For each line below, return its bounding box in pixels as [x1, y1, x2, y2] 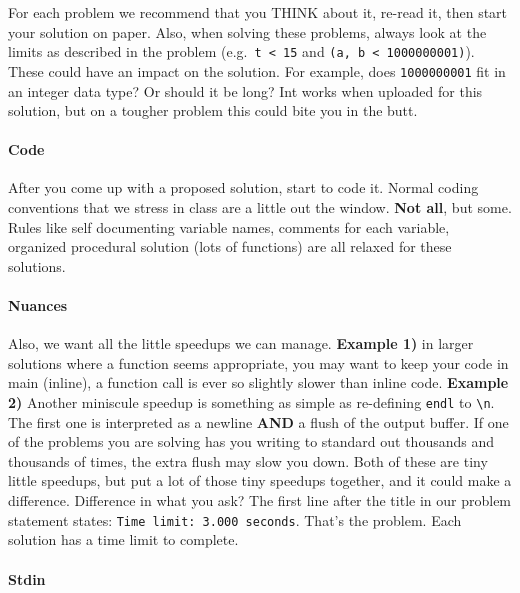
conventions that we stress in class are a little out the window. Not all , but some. [8, 197, 512, 218]
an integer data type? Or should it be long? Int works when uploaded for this [8, 80, 483, 101]
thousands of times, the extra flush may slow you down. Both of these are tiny [8, 450, 488, 471]
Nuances [8, 295, 68, 316]
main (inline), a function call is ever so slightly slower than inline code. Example [8, 372, 509, 393]
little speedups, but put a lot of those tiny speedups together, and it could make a [8, 470, 512, 491]
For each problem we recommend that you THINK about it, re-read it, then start [8, 2, 508, 22]
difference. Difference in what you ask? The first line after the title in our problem [8, 490, 512, 511]
